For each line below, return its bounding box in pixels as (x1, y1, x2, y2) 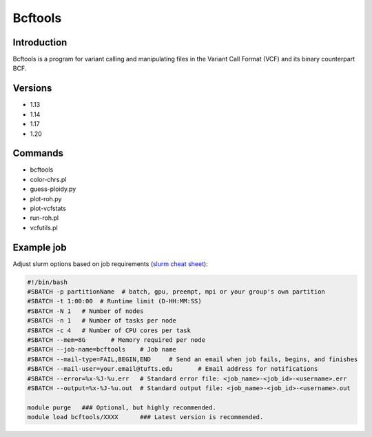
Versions (12, 83, 52, 94)
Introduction (12, 37, 68, 48)
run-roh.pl (30, 214, 59, 222)
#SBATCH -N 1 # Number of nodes (27, 307, 144, 315)
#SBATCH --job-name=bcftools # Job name (27, 345, 177, 354)
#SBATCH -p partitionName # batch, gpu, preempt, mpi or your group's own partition (27, 288, 325, 296)
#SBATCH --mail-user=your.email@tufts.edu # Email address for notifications (27, 365, 318, 373)
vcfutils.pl (30, 223, 58, 232)
